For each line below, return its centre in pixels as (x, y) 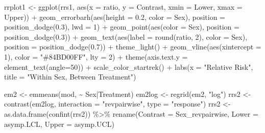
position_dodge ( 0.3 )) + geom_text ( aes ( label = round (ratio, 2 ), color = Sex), (126, 36)
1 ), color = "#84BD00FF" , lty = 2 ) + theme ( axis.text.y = (96, 56)
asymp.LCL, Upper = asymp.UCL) (59, 124)
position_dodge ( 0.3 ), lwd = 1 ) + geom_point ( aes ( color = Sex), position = (122, 27)
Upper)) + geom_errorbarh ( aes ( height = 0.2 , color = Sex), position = (115, 17)
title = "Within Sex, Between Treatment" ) (70, 77)
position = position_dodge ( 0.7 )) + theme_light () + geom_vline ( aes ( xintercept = (133, 47)
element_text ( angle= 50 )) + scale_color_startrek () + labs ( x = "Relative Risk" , (129, 66)
